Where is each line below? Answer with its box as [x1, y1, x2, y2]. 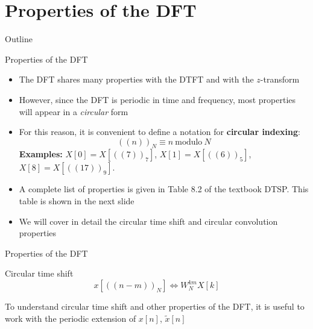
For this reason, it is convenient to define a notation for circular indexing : [19, 125, 300, 138]
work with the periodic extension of [5, 312, 136, 324]
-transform [260, 73, 300, 86]
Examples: [19, 148, 63, 160]
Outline [5, 33, 33, 45]
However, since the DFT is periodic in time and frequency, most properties [19, 93, 296, 105]
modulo [175, 137, 203, 146]
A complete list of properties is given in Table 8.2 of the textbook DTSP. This [19, 183, 309, 195]
